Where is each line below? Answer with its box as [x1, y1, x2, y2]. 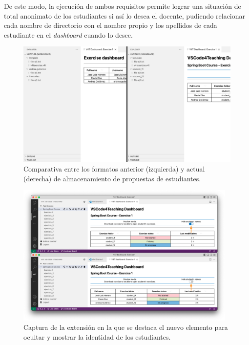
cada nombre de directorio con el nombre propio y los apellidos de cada [4, 20, 217, 30]
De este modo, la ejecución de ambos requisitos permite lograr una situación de [4, 1, 241, 11]
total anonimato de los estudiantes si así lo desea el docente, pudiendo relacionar [4, 10, 246, 21]
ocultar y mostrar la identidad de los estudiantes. [23, 331, 171, 342]
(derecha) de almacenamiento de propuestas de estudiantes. [23, 173, 201, 183]
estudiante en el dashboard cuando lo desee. [4, 29, 133, 40]
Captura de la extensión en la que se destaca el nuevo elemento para [23, 322, 228, 332]
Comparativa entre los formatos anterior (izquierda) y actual [23, 163, 205, 173]
